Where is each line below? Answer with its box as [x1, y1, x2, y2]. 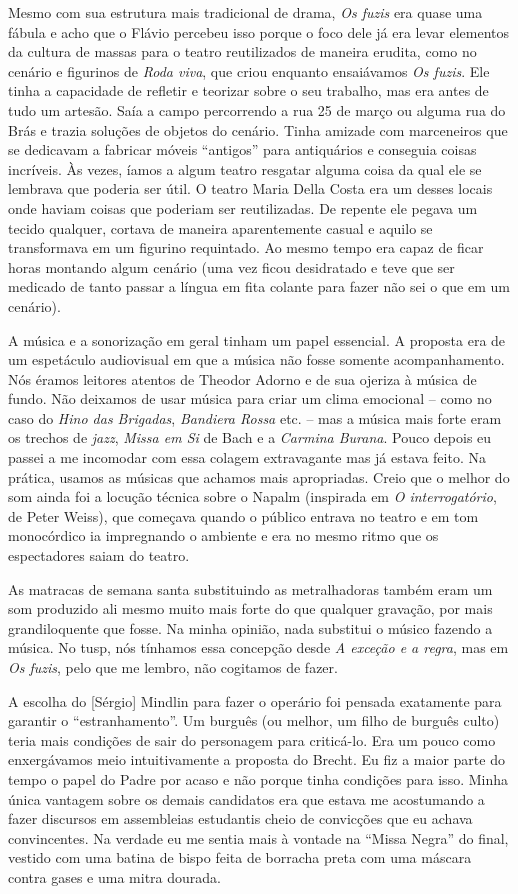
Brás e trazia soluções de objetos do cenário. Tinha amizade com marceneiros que [8, 119, 508, 140]
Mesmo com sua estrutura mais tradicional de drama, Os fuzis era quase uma [8, 2, 483, 22]
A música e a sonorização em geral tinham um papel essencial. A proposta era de [8, 329, 506, 350]
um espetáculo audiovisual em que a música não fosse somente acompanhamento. [8, 349, 505, 370]
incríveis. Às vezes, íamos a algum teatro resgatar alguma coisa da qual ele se [8, 158, 482, 179]
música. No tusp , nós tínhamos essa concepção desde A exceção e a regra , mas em [8, 637, 509, 658]
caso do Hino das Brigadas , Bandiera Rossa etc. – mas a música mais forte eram [8, 407, 502, 428]
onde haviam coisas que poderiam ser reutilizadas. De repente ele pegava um [8, 197, 478, 218]
